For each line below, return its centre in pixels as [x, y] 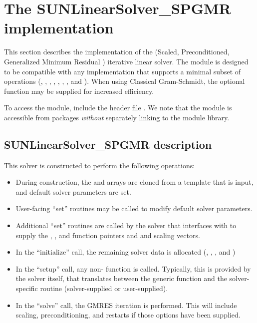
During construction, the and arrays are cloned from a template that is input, [134, 182]
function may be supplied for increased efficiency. [79, 91]
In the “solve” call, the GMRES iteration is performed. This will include [126, 305]
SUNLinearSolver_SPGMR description [108, 144]
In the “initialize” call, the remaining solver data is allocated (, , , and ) [126, 252]
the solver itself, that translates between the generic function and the [121, 278]
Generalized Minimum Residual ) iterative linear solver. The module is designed [126, 61]
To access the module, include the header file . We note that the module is [118, 108]
